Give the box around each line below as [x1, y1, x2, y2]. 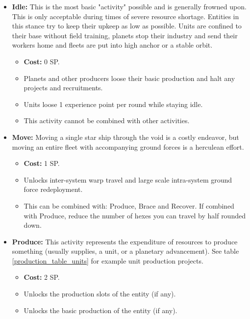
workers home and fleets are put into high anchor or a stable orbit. [12, 40, 213, 50]
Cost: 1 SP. [24, 158, 60, 168]
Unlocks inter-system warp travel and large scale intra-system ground [24, 174, 232, 185]
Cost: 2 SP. [24, 272, 60, 282]
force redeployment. [24, 184, 83, 194]
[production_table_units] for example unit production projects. [12, 255, 203, 266]
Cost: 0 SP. [24, 56, 60, 66]
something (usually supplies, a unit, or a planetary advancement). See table [12, 246, 239, 256]
